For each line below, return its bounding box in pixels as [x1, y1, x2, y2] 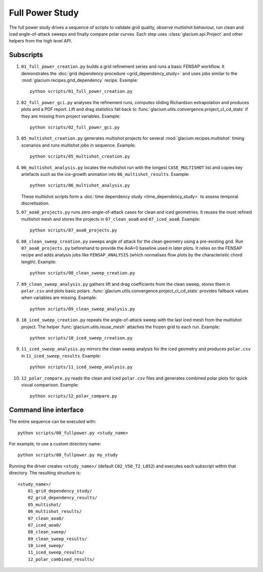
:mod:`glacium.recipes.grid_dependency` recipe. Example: [21, 77, 138, 83]
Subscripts [9, 51, 43, 59]
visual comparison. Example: [21, 381, 79, 388]
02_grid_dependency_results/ [27, 495, 97, 501]
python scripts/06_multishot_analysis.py [30, 183, 130, 188]
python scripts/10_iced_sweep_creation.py [30, 335, 133, 340]
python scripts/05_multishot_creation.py [30, 154, 130, 159]
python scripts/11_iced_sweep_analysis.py [30, 364, 133, 370]
